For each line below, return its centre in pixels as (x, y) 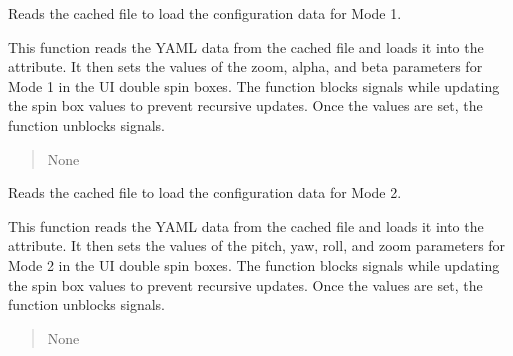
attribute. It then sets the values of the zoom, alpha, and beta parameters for (245, 66)
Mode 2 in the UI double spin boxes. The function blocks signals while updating (254, 264)
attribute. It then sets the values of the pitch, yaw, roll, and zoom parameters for (257, 245)
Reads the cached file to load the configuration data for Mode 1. (205, 13)
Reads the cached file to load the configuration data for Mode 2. (205, 192)
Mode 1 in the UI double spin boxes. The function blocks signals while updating (254, 85)
